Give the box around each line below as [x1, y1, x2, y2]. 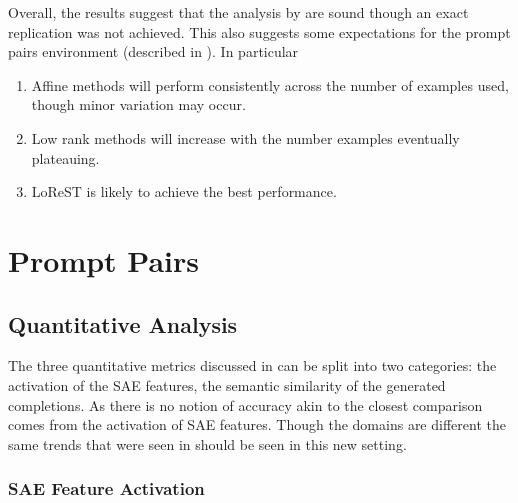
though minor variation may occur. [31, 94, 246, 115]
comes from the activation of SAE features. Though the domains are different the [8, 414, 506, 435]
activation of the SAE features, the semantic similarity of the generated [8, 374, 446, 395]
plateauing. [31, 147, 100, 168]
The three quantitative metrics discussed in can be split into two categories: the [8, 355, 497, 376]
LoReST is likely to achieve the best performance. [31, 181, 337, 202]
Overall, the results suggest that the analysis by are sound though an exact [8, 2, 469, 22]
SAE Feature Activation [8, 476, 205, 501]
